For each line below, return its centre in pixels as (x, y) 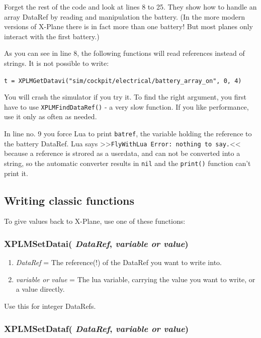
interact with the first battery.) (52, 36)
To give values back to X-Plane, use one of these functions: (95, 221)
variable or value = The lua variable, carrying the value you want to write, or (136, 279)
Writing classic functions (69, 200)
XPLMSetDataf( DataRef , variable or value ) (96, 328)
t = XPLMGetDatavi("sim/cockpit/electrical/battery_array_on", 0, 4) (123, 81)
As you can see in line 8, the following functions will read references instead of (124, 53)
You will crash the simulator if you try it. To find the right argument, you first (125, 97)
